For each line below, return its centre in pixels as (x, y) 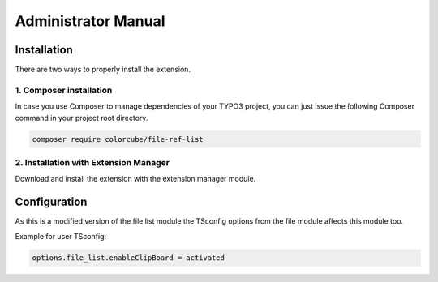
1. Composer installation (64, 90)
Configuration (51, 202)
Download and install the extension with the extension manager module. (135, 179)
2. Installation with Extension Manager (92, 162)
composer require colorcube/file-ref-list (118, 139)
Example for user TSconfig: (61, 236)
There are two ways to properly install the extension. (103, 70)
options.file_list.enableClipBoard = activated (128, 258)
